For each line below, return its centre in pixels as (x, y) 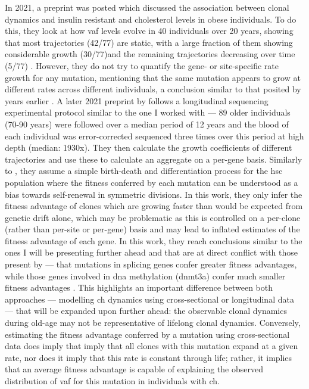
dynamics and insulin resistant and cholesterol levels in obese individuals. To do (151, 19)
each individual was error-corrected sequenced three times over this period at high (154, 136)
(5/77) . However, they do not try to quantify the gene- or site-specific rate (142, 65)
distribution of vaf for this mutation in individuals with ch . (112, 381)
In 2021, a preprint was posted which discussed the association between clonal (147, 7)
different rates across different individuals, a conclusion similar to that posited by (153, 89)
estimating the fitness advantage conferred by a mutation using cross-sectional (147, 334)
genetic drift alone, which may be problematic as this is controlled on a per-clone (153, 217)
